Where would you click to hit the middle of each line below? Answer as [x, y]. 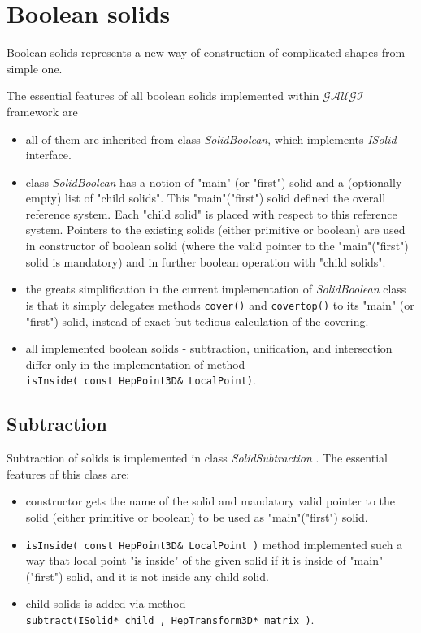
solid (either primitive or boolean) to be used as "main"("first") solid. [197, 516]
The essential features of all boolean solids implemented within [163, 95]
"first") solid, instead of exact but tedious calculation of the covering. [197, 321]
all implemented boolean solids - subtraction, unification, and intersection [209, 348]
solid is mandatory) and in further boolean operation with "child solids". [206, 261]
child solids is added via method [106, 603]
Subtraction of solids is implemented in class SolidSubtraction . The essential [197, 458]
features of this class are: [68, 473]
